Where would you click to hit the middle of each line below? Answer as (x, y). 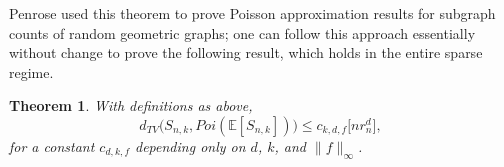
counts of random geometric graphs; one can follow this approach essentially (242, 32)
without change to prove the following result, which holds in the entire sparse (246, 52)
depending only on (190, 145)
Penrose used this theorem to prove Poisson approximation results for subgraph (252, 13)
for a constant (52, 145)
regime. (31, 71)
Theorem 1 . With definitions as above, (131, 105)
